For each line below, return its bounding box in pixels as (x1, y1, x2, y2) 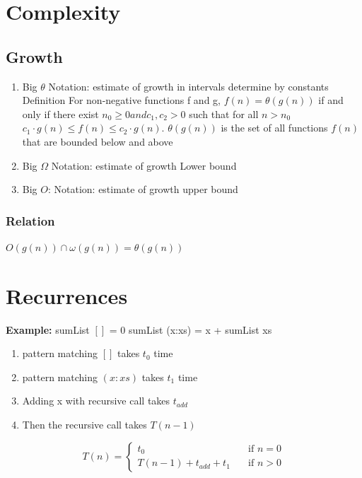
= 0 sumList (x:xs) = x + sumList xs (109, 322, 272, 337)
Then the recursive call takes (22, 417, 147, 432)
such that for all (189, 106, 259, 121)
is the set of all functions (221, 120, 328, 135)
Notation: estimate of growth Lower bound (51, 158, 237, 173)
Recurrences (6, 281, 128, 310)
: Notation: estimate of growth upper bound (47, 182, 238, 197)
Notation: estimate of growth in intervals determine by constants (48, 78, 329, 93)
